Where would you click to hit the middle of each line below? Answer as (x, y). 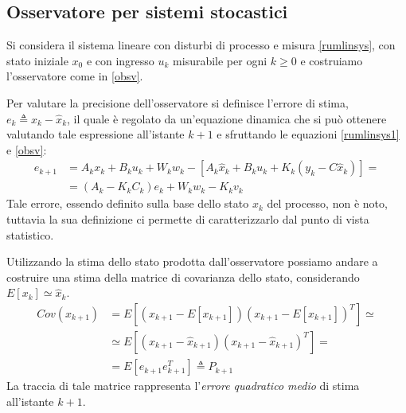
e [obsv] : (27, 149)
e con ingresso (120, 60)
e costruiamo (332, 60)
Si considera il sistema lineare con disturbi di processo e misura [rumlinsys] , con (201, 45)
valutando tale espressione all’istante (96, 134)
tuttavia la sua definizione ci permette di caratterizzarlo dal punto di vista (188, 219)
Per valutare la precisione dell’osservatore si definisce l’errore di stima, (178, 102)
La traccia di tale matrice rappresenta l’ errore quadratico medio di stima (183, 386)
